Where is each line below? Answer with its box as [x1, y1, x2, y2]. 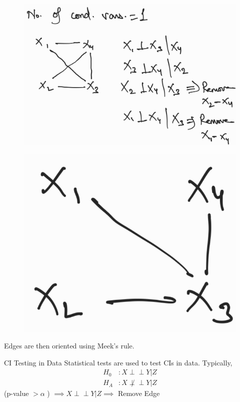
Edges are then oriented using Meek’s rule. [4, 340, 134, 351]
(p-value [4, 388, 29, 398]
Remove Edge [117, 388, 160, 398]
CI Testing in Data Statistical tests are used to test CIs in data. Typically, [4, 357, 232, 367]
